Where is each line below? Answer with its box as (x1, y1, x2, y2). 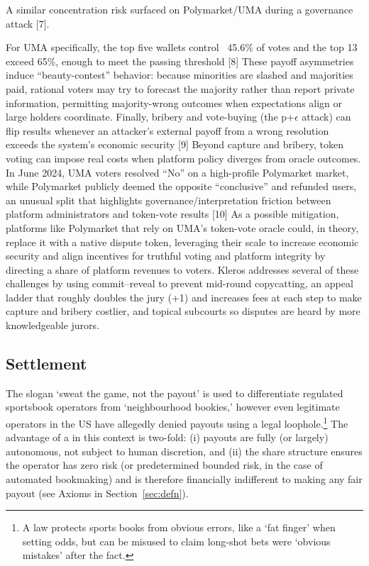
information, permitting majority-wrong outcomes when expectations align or (6, 95, 343, 110)
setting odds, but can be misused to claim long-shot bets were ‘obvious (22, 533, 331, 548)
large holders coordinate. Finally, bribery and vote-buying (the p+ (6, 109, 294, 124)
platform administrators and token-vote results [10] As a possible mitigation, (6, 206, 339, 221)
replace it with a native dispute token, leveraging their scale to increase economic (6, 234, 359, 249)
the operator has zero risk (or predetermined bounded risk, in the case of (6, 457, 323, 472)
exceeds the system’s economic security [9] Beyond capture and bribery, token (6, 137, 343, 152)
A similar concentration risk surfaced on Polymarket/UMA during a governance (6, 2, 353, 16)
